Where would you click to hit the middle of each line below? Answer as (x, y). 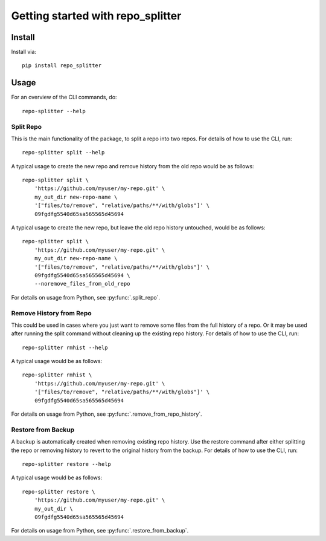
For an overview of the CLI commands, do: (64, 97)
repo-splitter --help (54, 111)
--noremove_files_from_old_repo (82, 284)
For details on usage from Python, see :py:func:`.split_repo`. (85, 297)
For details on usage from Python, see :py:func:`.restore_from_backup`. (100, 531)
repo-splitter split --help (63, 152)
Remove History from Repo (51, 313)
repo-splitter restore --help (67, 464)
